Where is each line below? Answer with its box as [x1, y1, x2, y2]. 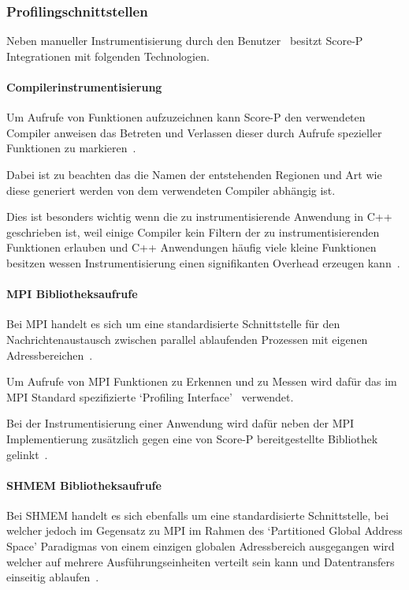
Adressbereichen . [6, 346, 93, 363]
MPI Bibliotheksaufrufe [6, 286, 138, 302]
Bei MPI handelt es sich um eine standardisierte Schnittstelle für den [6, 316, 340, 332]
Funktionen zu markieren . [6, 140, 136, 156]
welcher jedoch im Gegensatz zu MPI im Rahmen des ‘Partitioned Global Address [6, 522, 403, 539]
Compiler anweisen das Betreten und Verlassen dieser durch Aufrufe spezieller [6, 124, 382, 140]
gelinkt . [6, 446, 48, 462]
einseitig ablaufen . [6, 569, 99, 585]
